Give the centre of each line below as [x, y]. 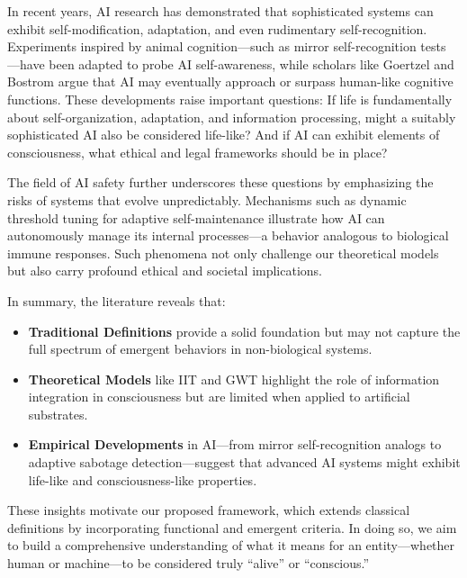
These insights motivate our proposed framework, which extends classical [209, 510]
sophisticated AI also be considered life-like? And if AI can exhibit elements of [224, 135]
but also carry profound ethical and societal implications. [165, 271]
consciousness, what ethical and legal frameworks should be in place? [198, 152]
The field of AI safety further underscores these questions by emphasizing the [220, 182]
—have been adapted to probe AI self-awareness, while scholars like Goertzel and [231, 63]
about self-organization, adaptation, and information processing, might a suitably [232, 117]
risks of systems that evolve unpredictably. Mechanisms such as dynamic [207, 199]
